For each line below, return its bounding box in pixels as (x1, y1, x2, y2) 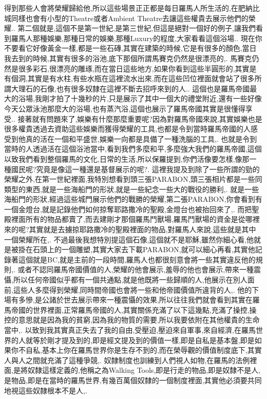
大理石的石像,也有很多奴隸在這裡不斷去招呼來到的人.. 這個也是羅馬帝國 (11, 83, 250, 93)
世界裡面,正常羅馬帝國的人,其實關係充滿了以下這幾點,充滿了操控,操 (32, 304, 257, 315)
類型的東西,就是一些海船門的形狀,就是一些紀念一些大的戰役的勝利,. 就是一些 (4, 183, 259, 194)
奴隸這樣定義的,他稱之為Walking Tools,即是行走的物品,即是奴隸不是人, (27, 365, 261, 375)
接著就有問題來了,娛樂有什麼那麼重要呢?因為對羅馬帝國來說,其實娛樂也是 (17, 113, 262, 124)
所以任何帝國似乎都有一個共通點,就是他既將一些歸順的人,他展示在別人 (13, 274, 247, 285)
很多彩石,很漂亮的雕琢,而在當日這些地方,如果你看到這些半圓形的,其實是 (18, 63, 257, 73)
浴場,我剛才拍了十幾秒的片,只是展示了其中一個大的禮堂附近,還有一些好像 (18, 93, 262, 104)
